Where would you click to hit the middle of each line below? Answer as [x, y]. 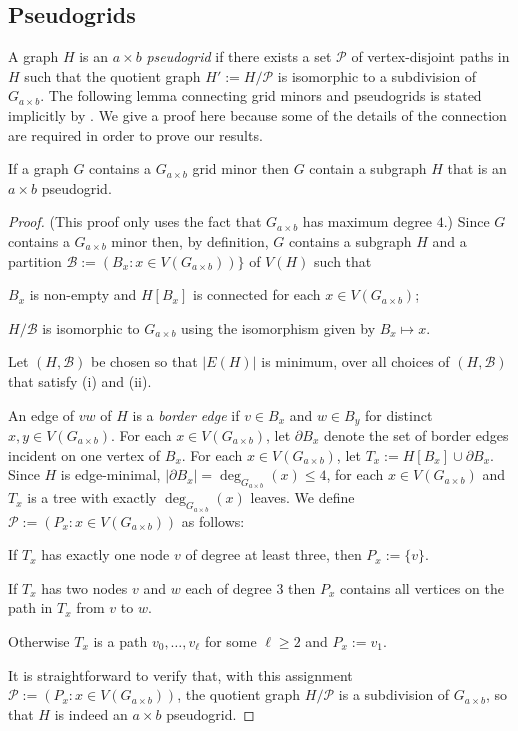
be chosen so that [144, 361]
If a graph [38, 168]
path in [30, 607]
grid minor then [240, 168]
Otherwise [39, 640]
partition [35, 260]
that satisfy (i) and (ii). [80, 380]
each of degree [228, 587]
